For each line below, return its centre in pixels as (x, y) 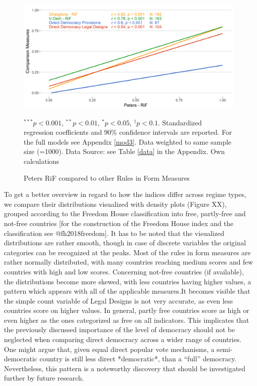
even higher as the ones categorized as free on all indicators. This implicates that (127, 320)
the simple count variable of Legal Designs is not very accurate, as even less (119, 300)
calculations (42, 161)
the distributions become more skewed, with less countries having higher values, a (128, 281)
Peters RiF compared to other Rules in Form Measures (107, 177)
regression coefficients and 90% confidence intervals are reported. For (128, 132)
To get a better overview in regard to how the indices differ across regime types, (125, 194)
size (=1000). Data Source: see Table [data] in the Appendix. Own (124, 151)
